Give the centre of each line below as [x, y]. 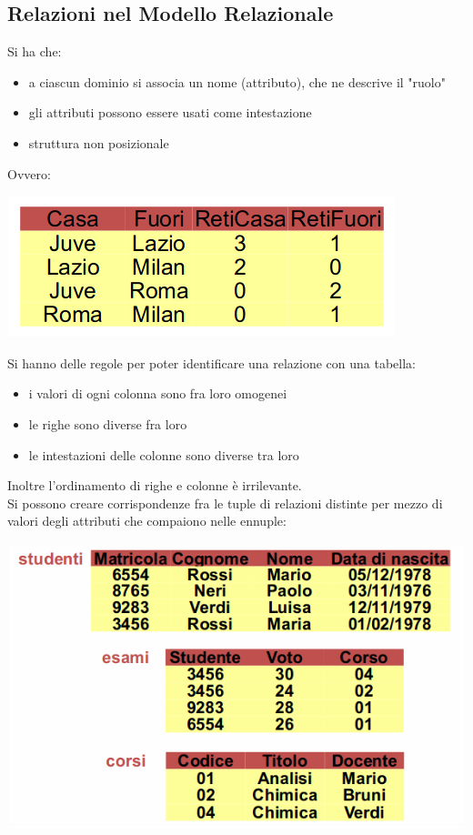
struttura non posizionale [99, 142]
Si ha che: [35, 51]
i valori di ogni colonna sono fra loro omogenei [158, 393]
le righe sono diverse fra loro [108, 423]
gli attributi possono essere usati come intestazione [170, 112]
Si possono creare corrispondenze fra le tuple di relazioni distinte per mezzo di [225, 503]
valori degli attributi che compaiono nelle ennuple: [147, 521]
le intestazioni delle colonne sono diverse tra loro [164, 454]
